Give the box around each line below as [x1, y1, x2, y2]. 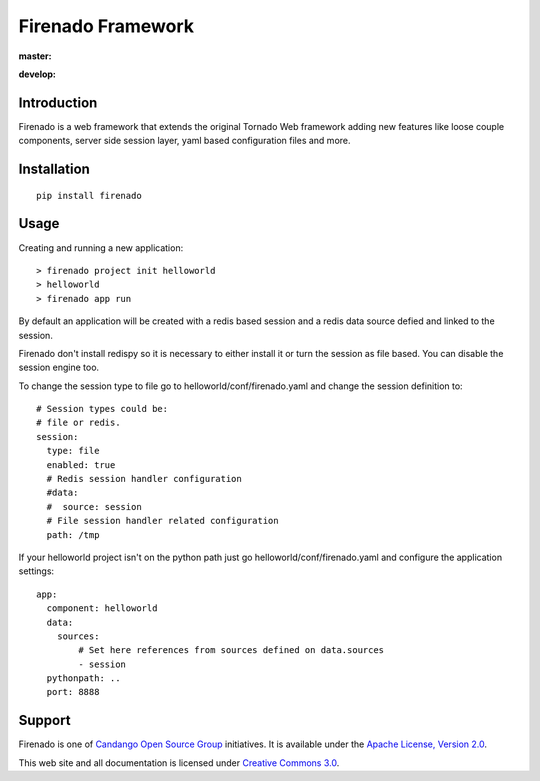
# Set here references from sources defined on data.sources [78, 645, 385, 656]
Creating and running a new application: [18, 241, 184, 254]
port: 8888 [46, 686, 100, 698]
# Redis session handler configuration [46, 473, 242, 485]
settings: [18, 565, 55, 577]
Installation [18, 161, 90, 178]
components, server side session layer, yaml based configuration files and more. [18, 135, 351, 147]
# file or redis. [36, 417, 121, 429]
